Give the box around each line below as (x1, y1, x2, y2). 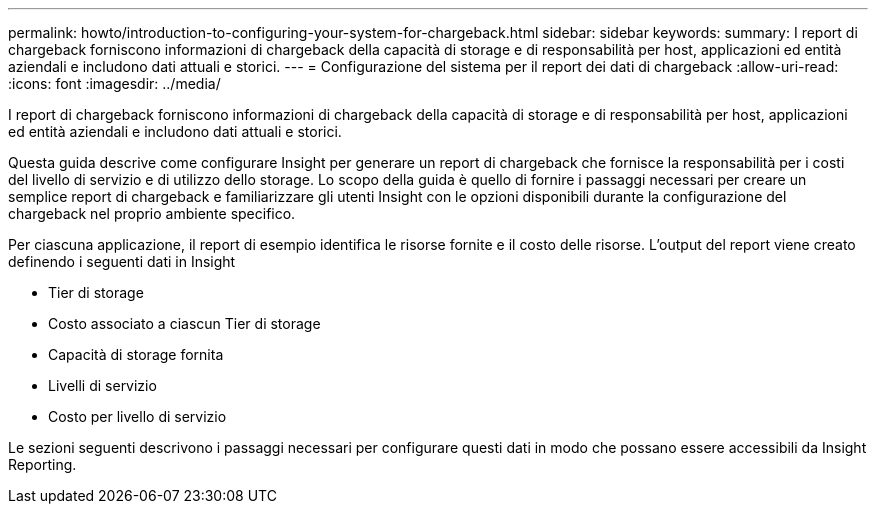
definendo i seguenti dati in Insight (8, 253, 236, 270)
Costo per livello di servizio (48, 408, 227, 425)
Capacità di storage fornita (48, 346, 224, 363)
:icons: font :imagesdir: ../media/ (8, 75, 221, 92)
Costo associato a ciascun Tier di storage (48, 315, 321, 332)
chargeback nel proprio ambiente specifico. (8, 205, 296, 222)
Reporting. (8, 456, 77, 473)
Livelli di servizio (48, 377, 157, 394)
